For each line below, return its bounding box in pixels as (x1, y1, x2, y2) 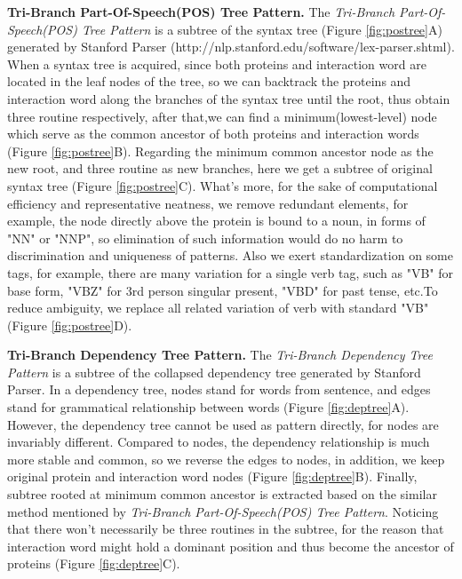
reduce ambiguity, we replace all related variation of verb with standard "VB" (7, 298, 429, 317)
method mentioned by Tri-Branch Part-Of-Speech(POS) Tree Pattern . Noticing (7, 502, 439, 520)
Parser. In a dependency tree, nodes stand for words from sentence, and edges (7, 380, 431, 399)
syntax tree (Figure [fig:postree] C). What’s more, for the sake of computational (7, 176, 438, 194)
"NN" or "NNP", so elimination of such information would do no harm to (7, 228, 403, 247)
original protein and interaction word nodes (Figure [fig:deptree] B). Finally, (7, 467, 418, 486)
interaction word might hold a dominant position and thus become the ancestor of (7, 536, 454, 555)
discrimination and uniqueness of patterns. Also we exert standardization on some (7, 246, 453, 265)
